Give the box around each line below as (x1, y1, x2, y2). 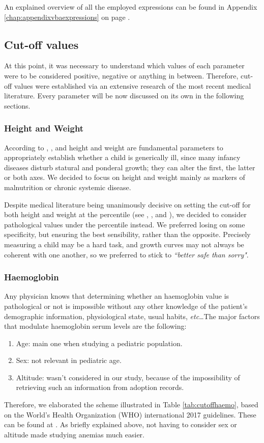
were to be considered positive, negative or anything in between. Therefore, (4, 70, 239, 81)
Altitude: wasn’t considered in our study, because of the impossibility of (16, 372, 240, 382)
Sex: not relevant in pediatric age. (16, 355, 122, 366)
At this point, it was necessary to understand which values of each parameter (4, 60, 245, 71)
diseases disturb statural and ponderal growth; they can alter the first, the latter (4, 162, 255, 172)
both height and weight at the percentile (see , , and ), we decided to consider (4, 209, 247, 220)
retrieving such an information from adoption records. (16, 382, 184, 393)
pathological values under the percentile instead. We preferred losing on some (4, 219, 245, 229)
